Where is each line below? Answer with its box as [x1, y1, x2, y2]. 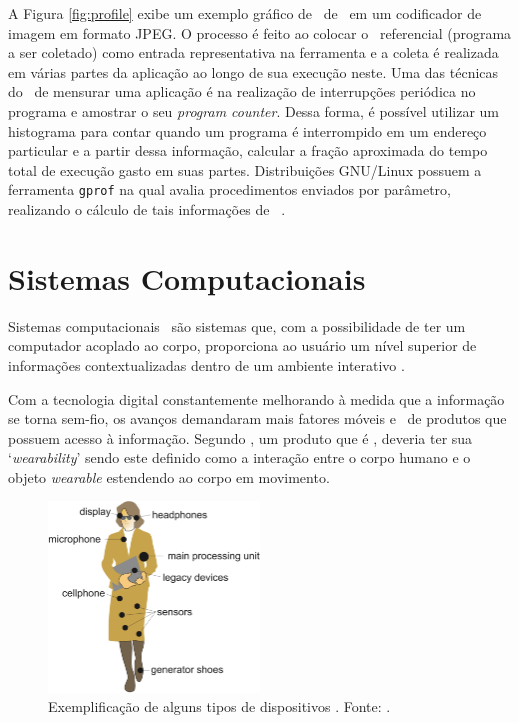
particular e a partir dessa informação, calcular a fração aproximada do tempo [8, 140, 488, 161]
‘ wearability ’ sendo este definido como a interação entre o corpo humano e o [8, 447, 471, 468]
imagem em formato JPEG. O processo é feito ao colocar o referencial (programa [8, 22, 512, 43]
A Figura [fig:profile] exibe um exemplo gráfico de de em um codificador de [8, 3, 482, 23]
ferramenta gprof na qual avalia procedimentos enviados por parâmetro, [8, 179, 451, 200]
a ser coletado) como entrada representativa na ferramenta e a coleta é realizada [8, 42, 499, 63]
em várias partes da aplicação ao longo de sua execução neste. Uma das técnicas [8, 61, 499, 82]
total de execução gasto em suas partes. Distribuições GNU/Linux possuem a [8, 159, 482, 180]
